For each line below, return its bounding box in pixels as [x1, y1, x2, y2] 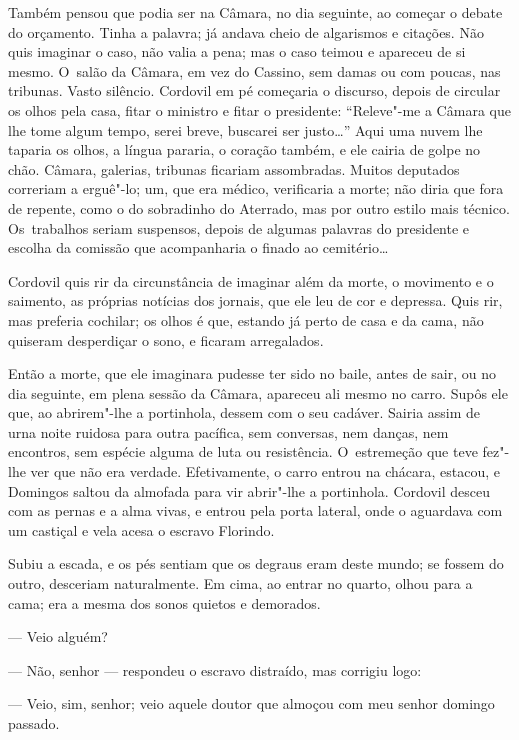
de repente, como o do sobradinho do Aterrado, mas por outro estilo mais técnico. [8, 197, 510, 218]
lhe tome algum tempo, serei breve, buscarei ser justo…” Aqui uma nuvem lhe [8, 119, 483, 140]
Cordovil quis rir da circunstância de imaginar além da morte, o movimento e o [8, 270, 494, 291]
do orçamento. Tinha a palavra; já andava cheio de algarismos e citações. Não [8, 21, 484, 42]
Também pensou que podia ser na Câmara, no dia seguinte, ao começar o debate [8, 2, 503, 22]
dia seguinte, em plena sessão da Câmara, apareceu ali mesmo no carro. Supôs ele [8, 382, 508, 403]
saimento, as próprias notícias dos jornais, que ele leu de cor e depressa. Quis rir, [8, 290, 503, 311]
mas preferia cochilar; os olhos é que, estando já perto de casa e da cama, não [8, 309, 484, 330]
